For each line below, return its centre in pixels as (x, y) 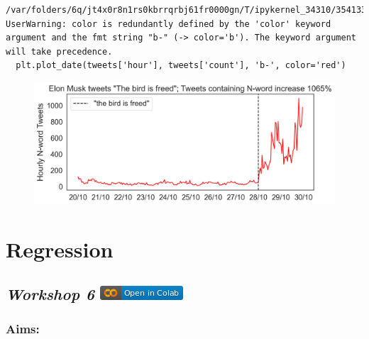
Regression (60, 249)
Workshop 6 (50, 294)
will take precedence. (59, 51)
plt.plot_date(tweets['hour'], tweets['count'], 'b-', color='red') (181, 66)
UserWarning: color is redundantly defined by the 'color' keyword (169, 24)
